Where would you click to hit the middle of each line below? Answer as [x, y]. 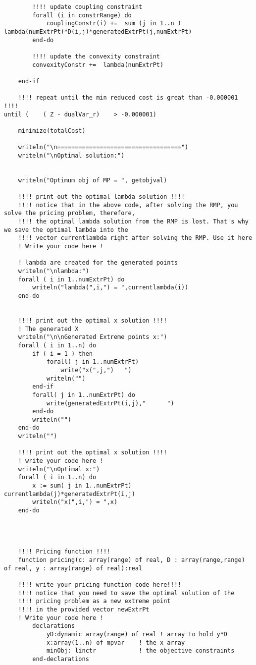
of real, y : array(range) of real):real [73, 568]
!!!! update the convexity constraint [96, 56]
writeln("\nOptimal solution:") [71, 155]
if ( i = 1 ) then [62, 354]
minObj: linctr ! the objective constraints [140, 651]
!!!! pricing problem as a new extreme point [94, 601]
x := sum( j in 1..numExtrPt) [82, 486]
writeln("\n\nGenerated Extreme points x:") [93, 337]
